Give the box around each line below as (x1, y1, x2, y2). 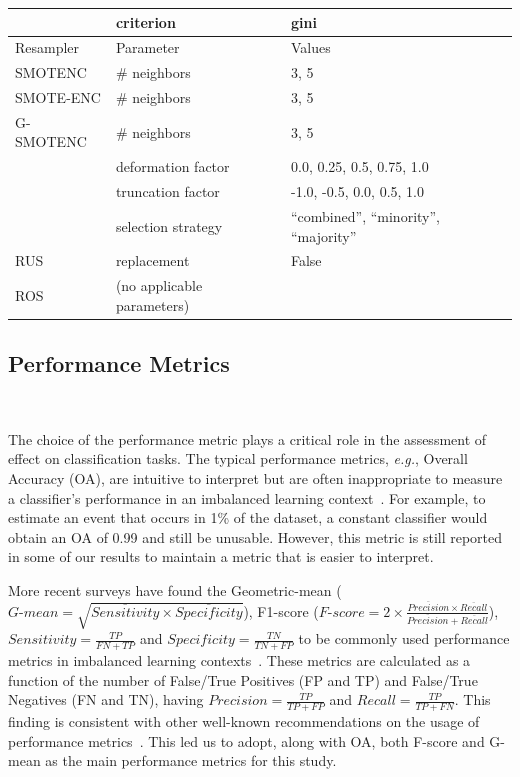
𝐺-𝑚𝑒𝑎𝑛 (8, 605, 59, 620)
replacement (115, 250, 190, 271)
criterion (115, 11, 176, 32)
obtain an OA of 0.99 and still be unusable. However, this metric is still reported (8, 526, 503, 547)
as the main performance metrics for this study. (45, 750, 337, 771)
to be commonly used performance (298, 628, 510, 649)
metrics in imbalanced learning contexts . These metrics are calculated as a (8, 649, 471, 670)
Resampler (15, 37, 80, 58)
